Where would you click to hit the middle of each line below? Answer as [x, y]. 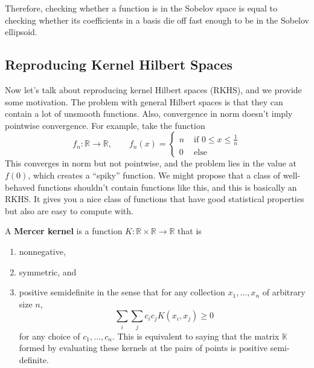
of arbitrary [284, 292]
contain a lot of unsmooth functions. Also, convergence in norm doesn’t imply [149, 113]
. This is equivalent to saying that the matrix [196, 336]
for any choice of [50, 336]
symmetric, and [48, 271]
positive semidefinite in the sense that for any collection [122, 292]
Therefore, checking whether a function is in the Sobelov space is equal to [141, 8]
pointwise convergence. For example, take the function [105, 125]
